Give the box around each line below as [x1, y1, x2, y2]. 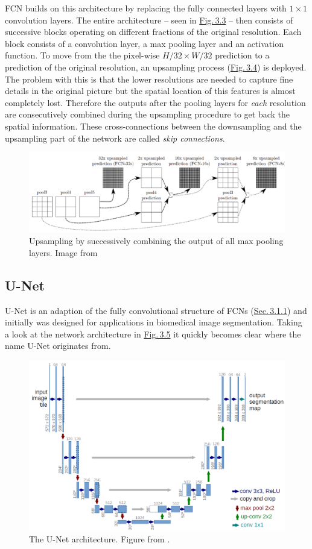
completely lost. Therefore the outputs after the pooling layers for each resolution [5, 96, 306, 108]
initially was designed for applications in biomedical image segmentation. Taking [5, 316, 302, 328]
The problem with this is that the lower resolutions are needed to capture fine [5, 72, 293, 85]
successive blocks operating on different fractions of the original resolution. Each [5, 25, 302, 38]
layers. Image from [29, 246, 98, 259]
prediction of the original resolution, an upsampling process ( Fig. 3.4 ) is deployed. [5, 60, 307, 73]
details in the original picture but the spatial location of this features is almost [5, 84, 296, 97]
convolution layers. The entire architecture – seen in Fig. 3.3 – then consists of [5, 13, 293, 26]
